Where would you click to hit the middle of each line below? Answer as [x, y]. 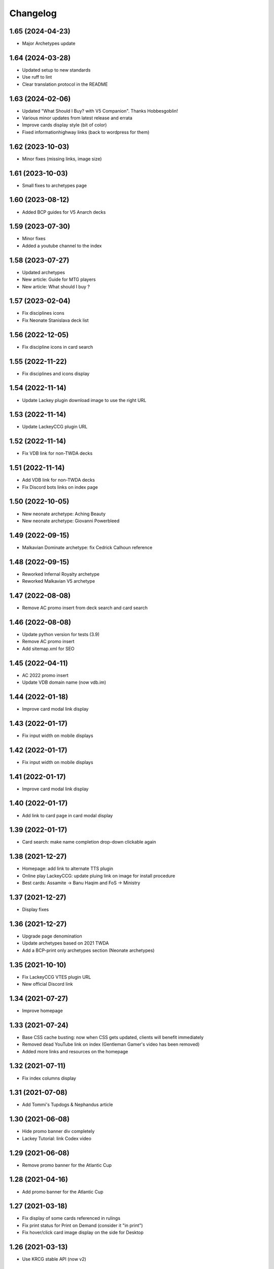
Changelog [33, 13]
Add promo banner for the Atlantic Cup [63, 1192]
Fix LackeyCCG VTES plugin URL [57, 977]
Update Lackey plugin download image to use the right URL [84, 400]
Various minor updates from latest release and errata [77, 118]
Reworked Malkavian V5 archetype [59, 581]
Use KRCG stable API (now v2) [54, 1259]
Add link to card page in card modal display [67, 815]
